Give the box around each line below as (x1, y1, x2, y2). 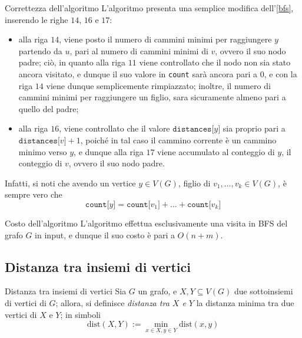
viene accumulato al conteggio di (157, 145, 275, 157)
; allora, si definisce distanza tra (55, 296, 170, 309)
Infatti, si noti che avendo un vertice (5, 176, 136, 189)
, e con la (264, 67, 297, 80)
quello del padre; (18, 102, 79, 114)
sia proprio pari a (223, 122, 286, 134)
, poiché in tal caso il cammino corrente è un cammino (80, 134, 277, 146)
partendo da (18, 44, 62, 57)
